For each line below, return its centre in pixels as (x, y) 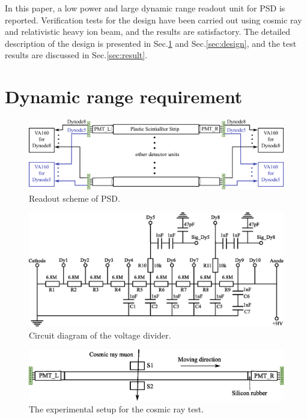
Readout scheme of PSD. (74, 198)
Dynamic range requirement (124, 96)
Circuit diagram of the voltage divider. (100, 335)
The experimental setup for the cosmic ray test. (117, 409)
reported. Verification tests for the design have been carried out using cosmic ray (153, 20)
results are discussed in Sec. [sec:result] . (76, 55)
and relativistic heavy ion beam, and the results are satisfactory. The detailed (147, 32)
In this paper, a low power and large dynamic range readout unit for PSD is (145, 8)
